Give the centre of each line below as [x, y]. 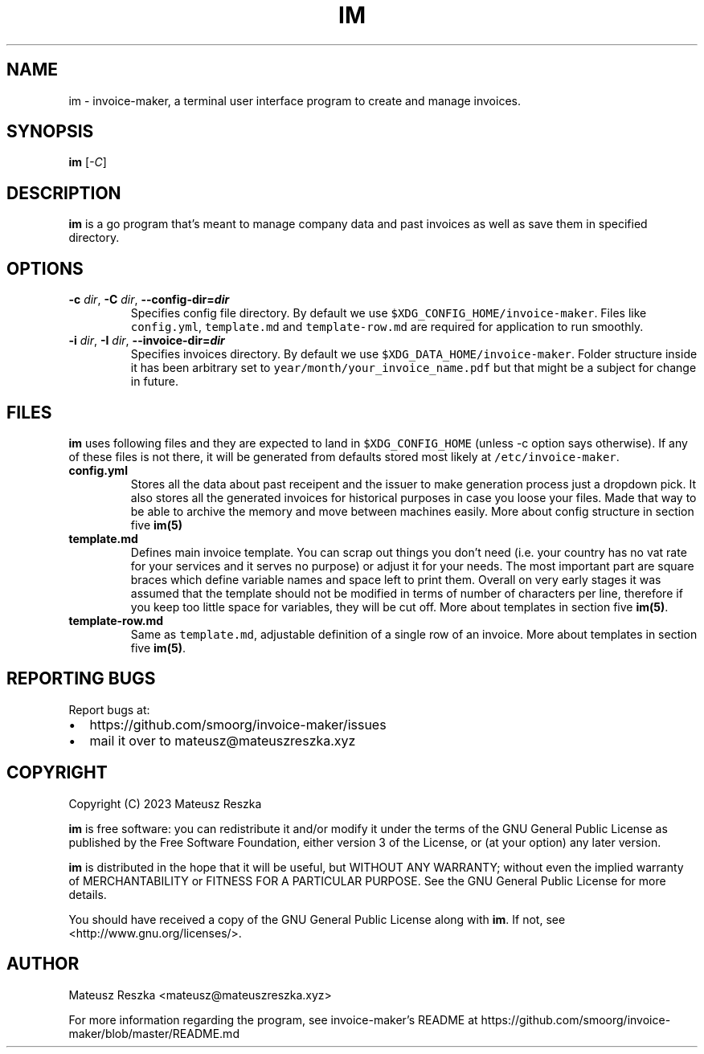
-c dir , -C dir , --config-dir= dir [149, 300]
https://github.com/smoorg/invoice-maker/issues [238, 724]
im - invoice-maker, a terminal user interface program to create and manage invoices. [295, 100]
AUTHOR [43, 964]
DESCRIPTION [64, 193]
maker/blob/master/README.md [154, 1033]
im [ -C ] [88, 162]
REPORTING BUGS [81, 679]
